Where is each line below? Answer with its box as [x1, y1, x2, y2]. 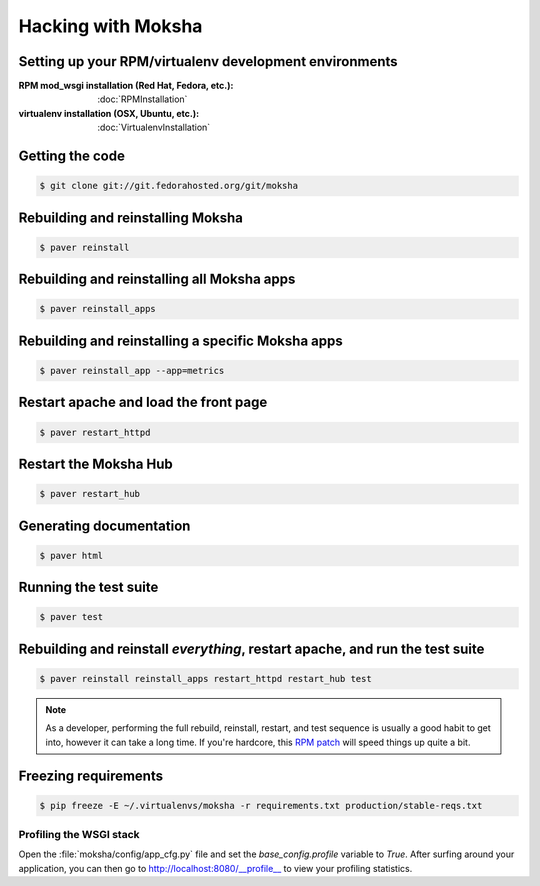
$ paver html [39, 550, 104, 561]
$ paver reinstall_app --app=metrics [39, 365, 225, 377]
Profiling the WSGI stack [18, 828, 140, 842]
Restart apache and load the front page [18, 394, 268, 411]
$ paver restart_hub [39, 488, 140, 500]
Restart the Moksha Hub [18, 456, 174, 473]
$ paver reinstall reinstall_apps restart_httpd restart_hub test [39, 673, 372, 684]
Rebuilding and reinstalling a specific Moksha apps [18, 332, 344, 349]
